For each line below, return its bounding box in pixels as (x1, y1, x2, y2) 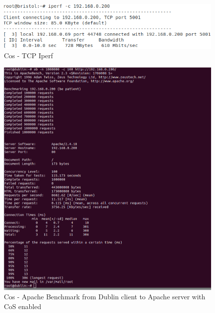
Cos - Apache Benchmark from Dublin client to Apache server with (4, 291, 206, 302)
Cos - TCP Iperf (4, 50, 53, 61)
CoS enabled (4, 301, 42, 312)
